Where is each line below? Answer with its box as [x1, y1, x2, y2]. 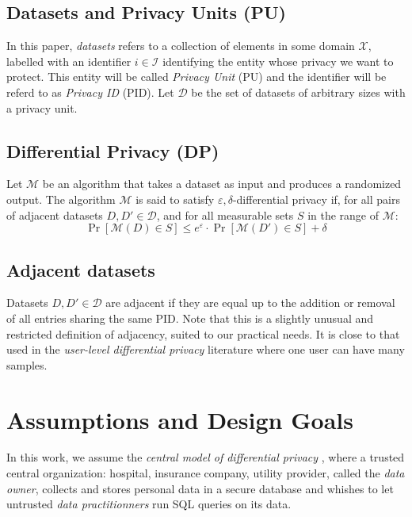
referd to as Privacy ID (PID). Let [6, 83, 174, 100]
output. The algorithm [6, 190, 116, 207]
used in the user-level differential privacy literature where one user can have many [6, 341, 405, 358]
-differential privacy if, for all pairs [232, 190, 400, 207]
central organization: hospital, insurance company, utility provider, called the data [6, 465, 405, 481]
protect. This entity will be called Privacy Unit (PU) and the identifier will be [6, 68, 387, 85]
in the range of [307, 206, 380, 223]
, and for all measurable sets [156, 206, 294, 223]
